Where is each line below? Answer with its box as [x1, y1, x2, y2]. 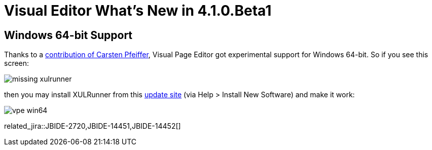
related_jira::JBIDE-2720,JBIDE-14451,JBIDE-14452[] [4, 122, 181, 131]
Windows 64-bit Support [4, 28, 133, 42]
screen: [4, 59, 29, 68]
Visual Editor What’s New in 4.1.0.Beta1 [4, 2, 272, 19]
